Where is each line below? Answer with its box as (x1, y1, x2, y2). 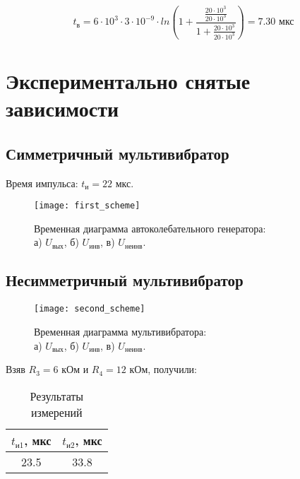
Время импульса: (6, 175, 78, 190)
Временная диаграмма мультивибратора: (34, 324, 207, 338)
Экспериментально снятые (6, 66, 251, 95)
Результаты (30, 387, 84, 404)
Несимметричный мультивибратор (6, 269, 244, 291)
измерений (30, 403, 83, 420)
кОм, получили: (129, 362, 197, 377)
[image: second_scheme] (34, 304, 145, 314)
